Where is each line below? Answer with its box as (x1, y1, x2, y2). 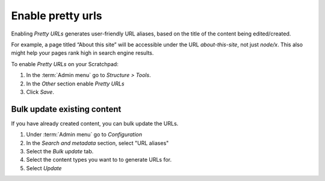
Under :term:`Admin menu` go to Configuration (26, 131, 143, 138)
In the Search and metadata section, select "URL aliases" (26, 139, 169, 147)
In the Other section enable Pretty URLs (26, 80, 125, 87)
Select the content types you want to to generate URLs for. (26, 156, 172, 164)
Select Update (26, 164, 62, 171)
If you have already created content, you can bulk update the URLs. (11, 120, 179, 127)
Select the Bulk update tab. (26, 147, 94, 155)
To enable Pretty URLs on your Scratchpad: (11, 60, 119, 67)
